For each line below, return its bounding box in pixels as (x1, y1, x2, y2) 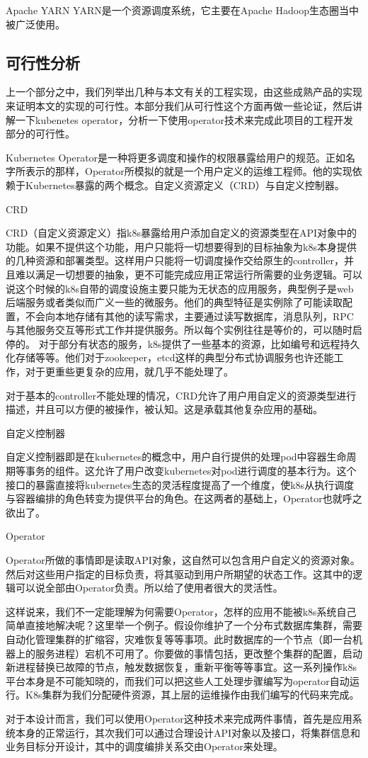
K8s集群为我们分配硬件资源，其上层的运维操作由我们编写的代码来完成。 (25, 687, 360, 702)
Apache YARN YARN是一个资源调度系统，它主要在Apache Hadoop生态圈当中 (6, 3, 359, 17)
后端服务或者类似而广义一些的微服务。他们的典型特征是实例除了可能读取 (6, 295, 343, 310)
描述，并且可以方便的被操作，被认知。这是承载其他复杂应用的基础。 (6, 402, 323, 417)
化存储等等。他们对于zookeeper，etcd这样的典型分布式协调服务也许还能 (6, 350, 334, 365)
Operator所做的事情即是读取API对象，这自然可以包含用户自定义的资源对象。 (6, 553, 360, 567)
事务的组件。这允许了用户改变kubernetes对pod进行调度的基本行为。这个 (25, 463, 357, 478)
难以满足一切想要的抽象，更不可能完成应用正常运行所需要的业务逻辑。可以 (15, 266, 362, 281)
